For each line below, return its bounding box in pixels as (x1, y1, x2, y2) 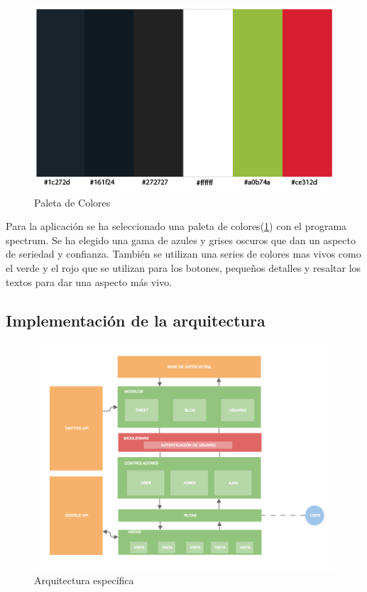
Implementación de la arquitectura (6, 309, 265, 331)
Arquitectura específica (34, 573, 134, 588)
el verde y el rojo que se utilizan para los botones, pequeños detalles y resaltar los (6, 261, 361, 275)
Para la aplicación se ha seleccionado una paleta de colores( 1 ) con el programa (6, 219, 347, 234)
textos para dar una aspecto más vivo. (6, 274, 172, 289)
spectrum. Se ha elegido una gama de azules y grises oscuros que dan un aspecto (6, 232, 356, 247)
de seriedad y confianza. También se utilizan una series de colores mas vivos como (6, 246, 361, 261)
